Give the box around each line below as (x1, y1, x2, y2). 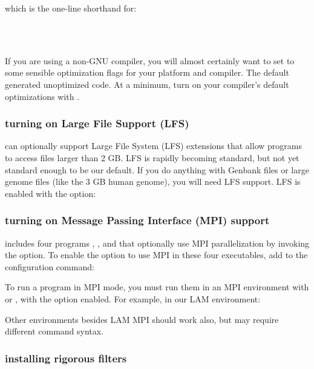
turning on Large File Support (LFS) (5, 116, 189, 131)
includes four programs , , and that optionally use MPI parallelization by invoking (5, 236, 310, 249)
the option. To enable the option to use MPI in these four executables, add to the (5, 248, 308, 261)
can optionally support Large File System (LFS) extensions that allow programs (5, 139, 302, 152)
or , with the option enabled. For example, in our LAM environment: (5, 292, 261, 305)
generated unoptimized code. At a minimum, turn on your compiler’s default (5, 78, 289, 90)
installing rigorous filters (5, 350, 127, 365)
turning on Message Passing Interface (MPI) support (5, 213, 270, 228)
